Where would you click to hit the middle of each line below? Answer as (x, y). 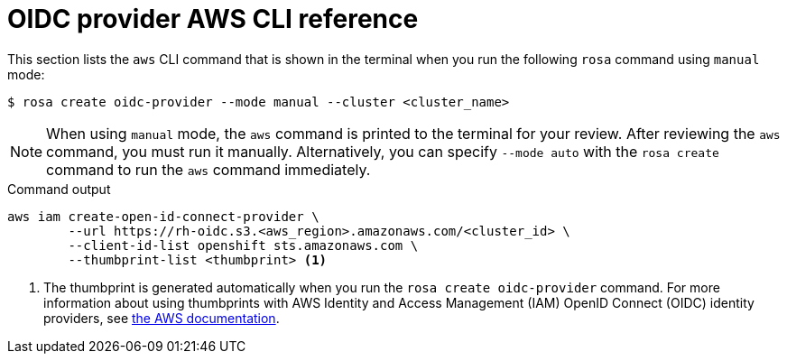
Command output (59, 189)
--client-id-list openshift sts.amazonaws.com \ (243, 245)
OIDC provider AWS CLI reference (213, 19)
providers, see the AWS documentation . (162, 318)
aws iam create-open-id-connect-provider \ (163, 216)
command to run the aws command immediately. (208, 169)
